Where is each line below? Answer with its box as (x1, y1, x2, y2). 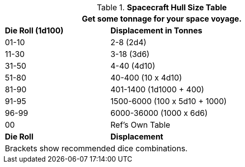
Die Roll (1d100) (5, 26, 64, 35)
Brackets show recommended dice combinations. (5, 143, 188, 153)
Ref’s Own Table (110, 120, 170, 130)
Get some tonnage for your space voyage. (82, 14, 242, 24)
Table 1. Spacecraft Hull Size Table (97, 2, 227, 12)
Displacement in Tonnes (110, 26, 202, 35)
